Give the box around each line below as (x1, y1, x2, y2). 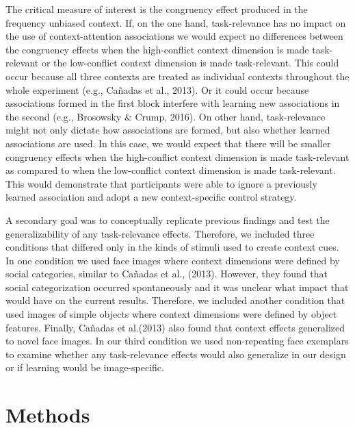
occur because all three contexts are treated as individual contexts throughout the (5, 68, 350, 83)
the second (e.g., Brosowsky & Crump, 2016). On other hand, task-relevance (5, 109, 326, 123)
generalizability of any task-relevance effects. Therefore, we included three (5, 226, 315, 240)
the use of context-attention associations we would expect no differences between (5, 29, 343, 43)
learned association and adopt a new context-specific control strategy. (5, 190, 297, 204)
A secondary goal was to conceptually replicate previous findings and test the (5, 212, 330, 227)
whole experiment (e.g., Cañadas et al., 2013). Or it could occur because (5, 82, 309, 97)
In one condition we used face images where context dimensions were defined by (5, 253, 340, 267)
